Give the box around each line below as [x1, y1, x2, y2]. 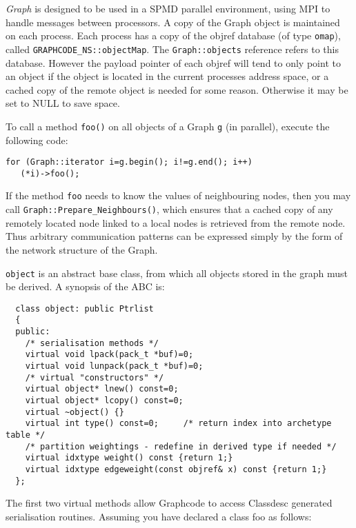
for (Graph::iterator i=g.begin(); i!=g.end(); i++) [6, 157, 253, 167]
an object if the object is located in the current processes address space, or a [6, 69, 329, 83]
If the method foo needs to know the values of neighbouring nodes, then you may [6, 188, 351, 203]
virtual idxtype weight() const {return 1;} [25, 453, 233, 463]
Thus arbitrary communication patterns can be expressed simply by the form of [6, 229, 343, 243]
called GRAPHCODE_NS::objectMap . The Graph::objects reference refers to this [6, 41, 339, 56]
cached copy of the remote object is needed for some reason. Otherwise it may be [6, 82, 348, 97]
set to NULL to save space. [6, 96, 120, 110]
